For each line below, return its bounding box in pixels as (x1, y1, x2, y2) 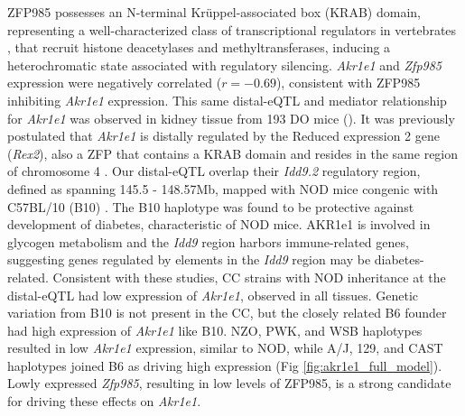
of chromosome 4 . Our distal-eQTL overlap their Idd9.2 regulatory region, (7, 162, 421, 180)
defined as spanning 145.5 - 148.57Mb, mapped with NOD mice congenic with (7, 179, 439, 198)
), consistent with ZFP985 (275, 73, 421, 92)
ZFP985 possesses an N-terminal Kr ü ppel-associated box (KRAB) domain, (7, 3, 421, 21)
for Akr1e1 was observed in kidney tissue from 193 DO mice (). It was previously (7, 108, 455, 127)
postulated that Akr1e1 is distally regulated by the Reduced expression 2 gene (7, 126, 440, 145)
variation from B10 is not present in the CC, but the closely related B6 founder (7, 303, 447, 322)
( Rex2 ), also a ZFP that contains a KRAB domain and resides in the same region (7, 143, 459, 162)
